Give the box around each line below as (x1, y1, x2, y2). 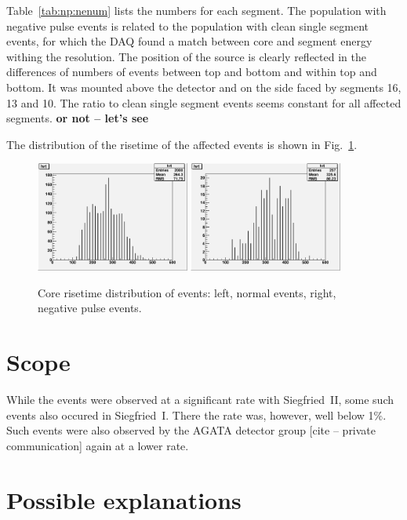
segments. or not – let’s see (6, 110, 149, 126)
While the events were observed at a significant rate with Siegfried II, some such (6, 391, 394, 408)
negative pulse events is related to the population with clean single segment (6, 17, 369, 34)
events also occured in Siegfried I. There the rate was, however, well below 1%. (6, 406, 387, 423)
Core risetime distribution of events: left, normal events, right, (38, 284, 336, 300)
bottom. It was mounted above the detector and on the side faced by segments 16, (6, 78, 402, 95)
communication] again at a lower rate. (6, 437, 189, 453)
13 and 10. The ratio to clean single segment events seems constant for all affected (6, 94, 402, 111)
